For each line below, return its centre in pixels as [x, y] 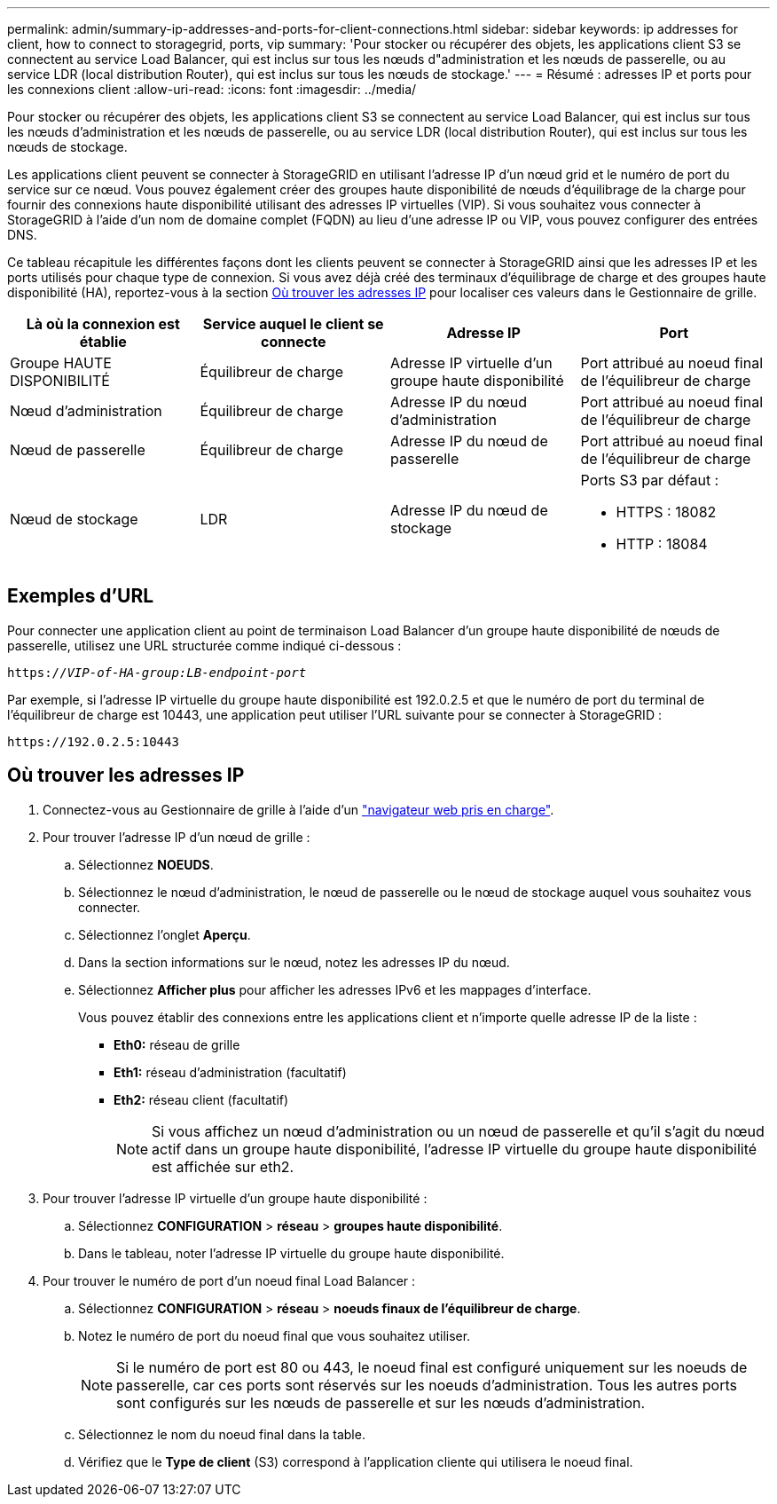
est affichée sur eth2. [223, 1166]
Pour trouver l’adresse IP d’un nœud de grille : [177, 837]
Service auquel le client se [293, 324]
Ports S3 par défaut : [650, 480]
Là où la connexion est [103, 324]
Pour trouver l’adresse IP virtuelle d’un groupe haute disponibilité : [235, 1198]
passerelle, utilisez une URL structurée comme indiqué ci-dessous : [204, 645]
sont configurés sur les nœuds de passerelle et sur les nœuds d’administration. [381, 1402]
